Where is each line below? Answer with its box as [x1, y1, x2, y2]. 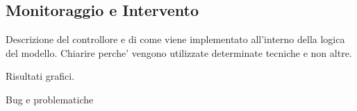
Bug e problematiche [6, 92, 94, 106]
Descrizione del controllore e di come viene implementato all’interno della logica [6, 32, 345, 46]
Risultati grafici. [6, 69, 75, 83]
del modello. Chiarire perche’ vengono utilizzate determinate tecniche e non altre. [6, 45, 352, 60]
